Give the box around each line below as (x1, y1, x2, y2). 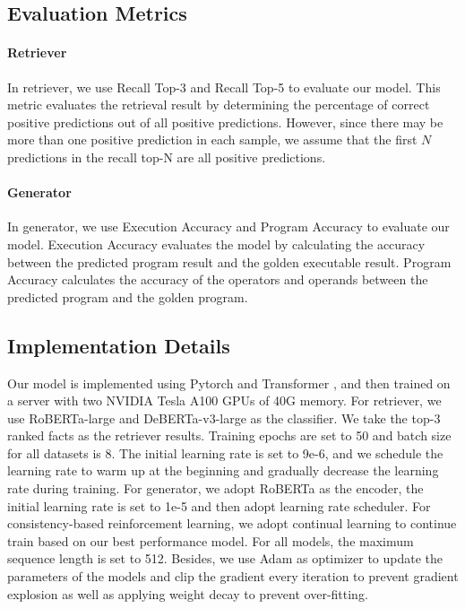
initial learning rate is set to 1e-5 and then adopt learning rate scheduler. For (7, 496, 431, 515)
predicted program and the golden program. (7, 287, 248, 306)
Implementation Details (7, 331, 230, 359)
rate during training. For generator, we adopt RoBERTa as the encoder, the (7, 479, 424, 498)
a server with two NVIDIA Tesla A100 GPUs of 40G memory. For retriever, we (7, 391, 442, 410)
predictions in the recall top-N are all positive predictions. (7, 147, 326, 166)
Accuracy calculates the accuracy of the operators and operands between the (7, 270, 428, 289)
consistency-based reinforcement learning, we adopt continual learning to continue (7, 514, 457, 533)
